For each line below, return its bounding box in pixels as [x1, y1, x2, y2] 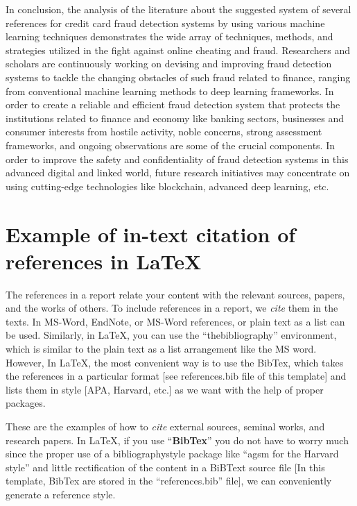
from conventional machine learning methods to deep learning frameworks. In [6, 83, 334, 98]
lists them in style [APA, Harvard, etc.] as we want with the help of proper [6, 382, 324, 396]
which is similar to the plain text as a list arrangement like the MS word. [6, 341, 317, 355]
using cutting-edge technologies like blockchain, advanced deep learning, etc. [6, 178, 329, 193]
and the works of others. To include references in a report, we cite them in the [6, 301, 338, 315]
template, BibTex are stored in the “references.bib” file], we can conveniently [6, 473, 332, 488]
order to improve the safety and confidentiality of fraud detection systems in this [6, 151, 349, 166]
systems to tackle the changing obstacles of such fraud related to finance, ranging [6, 69, 351, 84]
